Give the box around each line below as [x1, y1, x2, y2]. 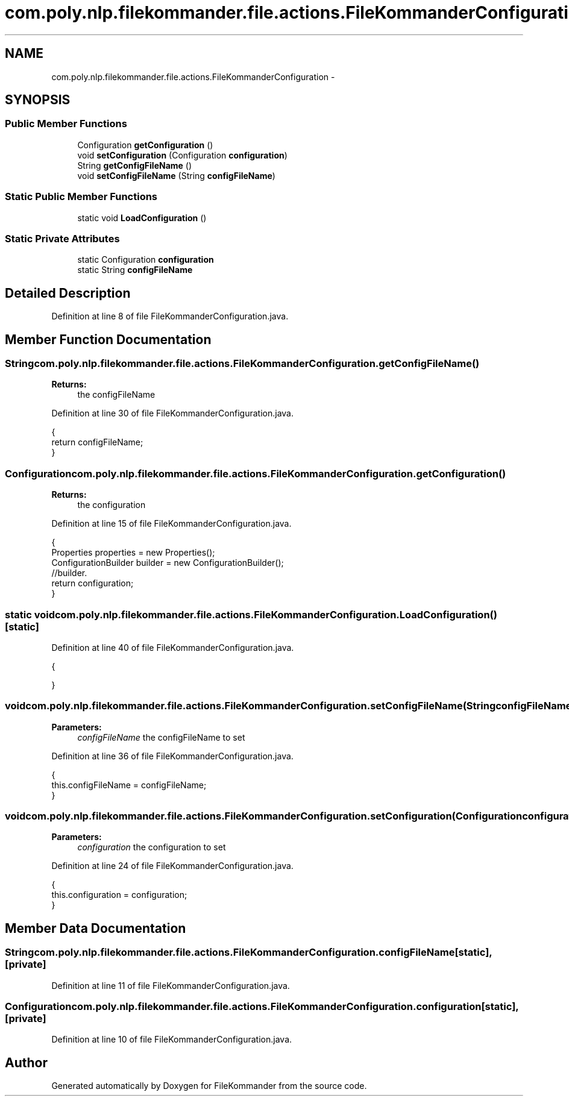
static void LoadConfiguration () [77, 212, 207, 223]
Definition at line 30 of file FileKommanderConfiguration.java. [51, 408, 294, 419]
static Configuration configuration [77, 254, 214, 265]
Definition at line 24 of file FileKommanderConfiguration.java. [51, 861, 294, 871]
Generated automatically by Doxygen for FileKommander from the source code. [51, 1081, 367, 1091]
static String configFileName [77, 265, 193, 275]
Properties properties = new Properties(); [51, 547, 215, 558]
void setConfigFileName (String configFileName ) [77, 170, 275, 181]
